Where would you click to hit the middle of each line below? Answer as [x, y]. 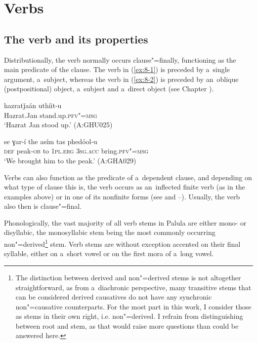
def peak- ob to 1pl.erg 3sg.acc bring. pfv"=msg [76, 151]
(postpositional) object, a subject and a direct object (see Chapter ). [109, 89]
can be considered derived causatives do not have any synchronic [114, 297]
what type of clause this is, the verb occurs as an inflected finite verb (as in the [125, 187]
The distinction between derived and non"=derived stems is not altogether [128, 277]
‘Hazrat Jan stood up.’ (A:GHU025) [58, 125]
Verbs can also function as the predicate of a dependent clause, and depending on [128, 177]
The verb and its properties [76, 39]
